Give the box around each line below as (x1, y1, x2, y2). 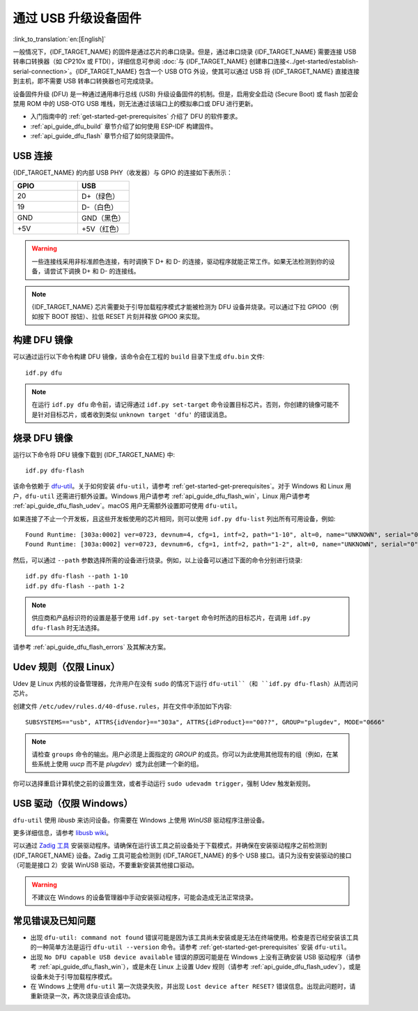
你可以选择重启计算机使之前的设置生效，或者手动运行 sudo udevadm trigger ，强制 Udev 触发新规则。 (13, 779, 315, 788)
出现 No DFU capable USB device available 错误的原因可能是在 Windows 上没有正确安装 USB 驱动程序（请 (30, 952, 355, 961)
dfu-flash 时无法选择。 (31, 623, 104, 631)
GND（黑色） (81, 214, 125, 223)
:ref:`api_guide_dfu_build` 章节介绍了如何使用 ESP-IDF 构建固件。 (30, 122, 217, 130)
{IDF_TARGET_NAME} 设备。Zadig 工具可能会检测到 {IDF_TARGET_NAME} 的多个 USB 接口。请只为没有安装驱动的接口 (13, 851, 352, 860)
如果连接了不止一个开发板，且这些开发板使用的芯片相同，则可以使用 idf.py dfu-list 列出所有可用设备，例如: (13, 514, 336, 523)
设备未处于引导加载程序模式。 (30, 972, 116, 980)
